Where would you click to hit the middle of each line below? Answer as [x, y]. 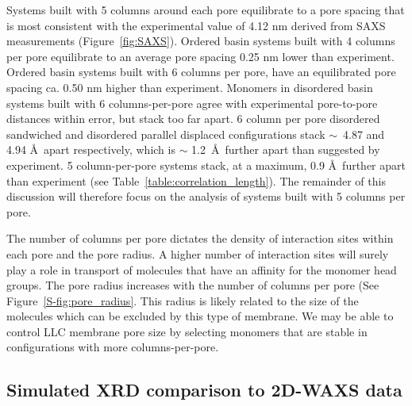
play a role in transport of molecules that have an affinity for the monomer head [202, 269]
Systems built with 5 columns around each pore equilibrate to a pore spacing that [206, 10]
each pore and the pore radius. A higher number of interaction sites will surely [198, 253]
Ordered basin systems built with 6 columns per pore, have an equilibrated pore [201, 72]
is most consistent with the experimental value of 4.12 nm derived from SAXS [196, 25]
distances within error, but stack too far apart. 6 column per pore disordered [193, 119]
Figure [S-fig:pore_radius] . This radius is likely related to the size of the [183, 300]
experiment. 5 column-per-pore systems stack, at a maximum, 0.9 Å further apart [206, 165]
